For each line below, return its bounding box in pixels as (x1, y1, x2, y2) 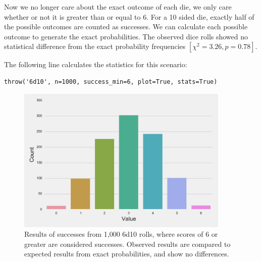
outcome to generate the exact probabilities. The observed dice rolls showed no (4, 31, 248, 41)
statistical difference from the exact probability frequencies (4, 41, 186, 51)
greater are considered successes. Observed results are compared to (24, 238, 231, 249)
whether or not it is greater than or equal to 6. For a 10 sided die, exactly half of (4, 11, 254, 22)
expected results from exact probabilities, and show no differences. (24, 248, 229, 259)
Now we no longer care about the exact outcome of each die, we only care (4, 2, 232, 12)
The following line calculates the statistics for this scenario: (4, 59, 187, 70)
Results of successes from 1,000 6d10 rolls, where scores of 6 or (24, 229, 218, 239)
